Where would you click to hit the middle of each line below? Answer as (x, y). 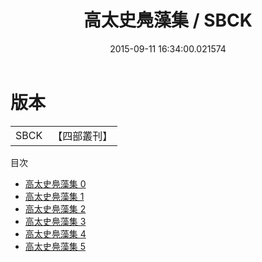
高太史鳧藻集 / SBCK (168, 20)
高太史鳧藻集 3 (55, 221)
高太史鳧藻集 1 (54, 196)
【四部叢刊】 (82, 136)
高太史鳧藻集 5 (55, 246)
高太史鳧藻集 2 (55, 208)
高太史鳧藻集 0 (55, 183)
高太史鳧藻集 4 (55, 233)
